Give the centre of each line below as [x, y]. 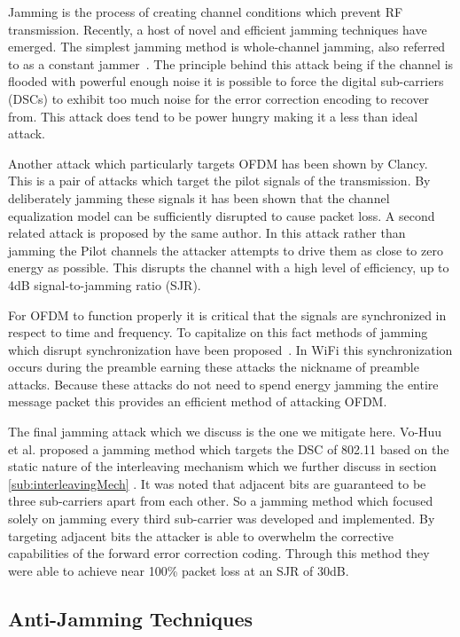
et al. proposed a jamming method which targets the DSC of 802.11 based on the [229, 448]
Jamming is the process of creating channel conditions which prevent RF [206, 12]
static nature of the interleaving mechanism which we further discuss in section [222, 466]
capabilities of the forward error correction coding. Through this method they [219, 553]
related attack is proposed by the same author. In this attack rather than [207, 233]
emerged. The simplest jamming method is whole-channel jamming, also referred [227, 47]
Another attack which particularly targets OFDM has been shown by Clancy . [218, 163]
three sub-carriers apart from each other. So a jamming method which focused [221, 501]
